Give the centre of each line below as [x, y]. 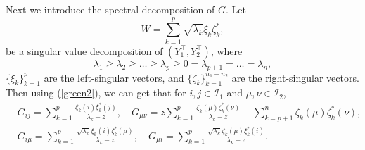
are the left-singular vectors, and [114, 77]
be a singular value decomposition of [84, 50]
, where [226, 50]
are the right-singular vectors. [295, 77]
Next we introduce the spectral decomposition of [110, 9]
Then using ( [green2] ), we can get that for [96, 93]
